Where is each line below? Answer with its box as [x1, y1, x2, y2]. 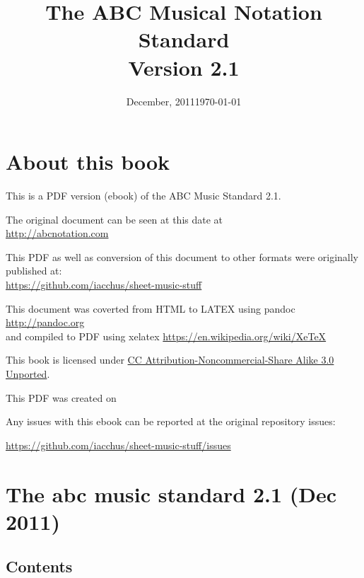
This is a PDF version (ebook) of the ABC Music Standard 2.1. [6, 188, 281, 203]
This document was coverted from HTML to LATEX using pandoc [6, 301, 295, 316]
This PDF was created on [6, 390, 117, 405]
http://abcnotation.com [6, 226, 109, 241]
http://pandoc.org [6, 315, 85, 330]
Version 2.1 [128, 52, 240, 81]
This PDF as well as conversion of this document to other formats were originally [6, 249, 358, 264]
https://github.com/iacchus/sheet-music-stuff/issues [6, 437, 231, 452]
